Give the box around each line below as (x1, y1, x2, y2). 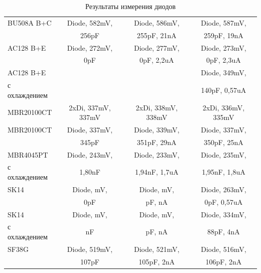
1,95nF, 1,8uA (202, 167, 245, 177)
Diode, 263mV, (201, 184, 246, 194)
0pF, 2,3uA (206, 55, 241, 65)
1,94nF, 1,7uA (135, 167, 179, 177)
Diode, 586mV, (134, 17, 180, 28)
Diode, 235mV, (201, 149, 246, 160)
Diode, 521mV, (134, 243, 180, 254)
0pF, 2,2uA (139, 55, 174, 65)
